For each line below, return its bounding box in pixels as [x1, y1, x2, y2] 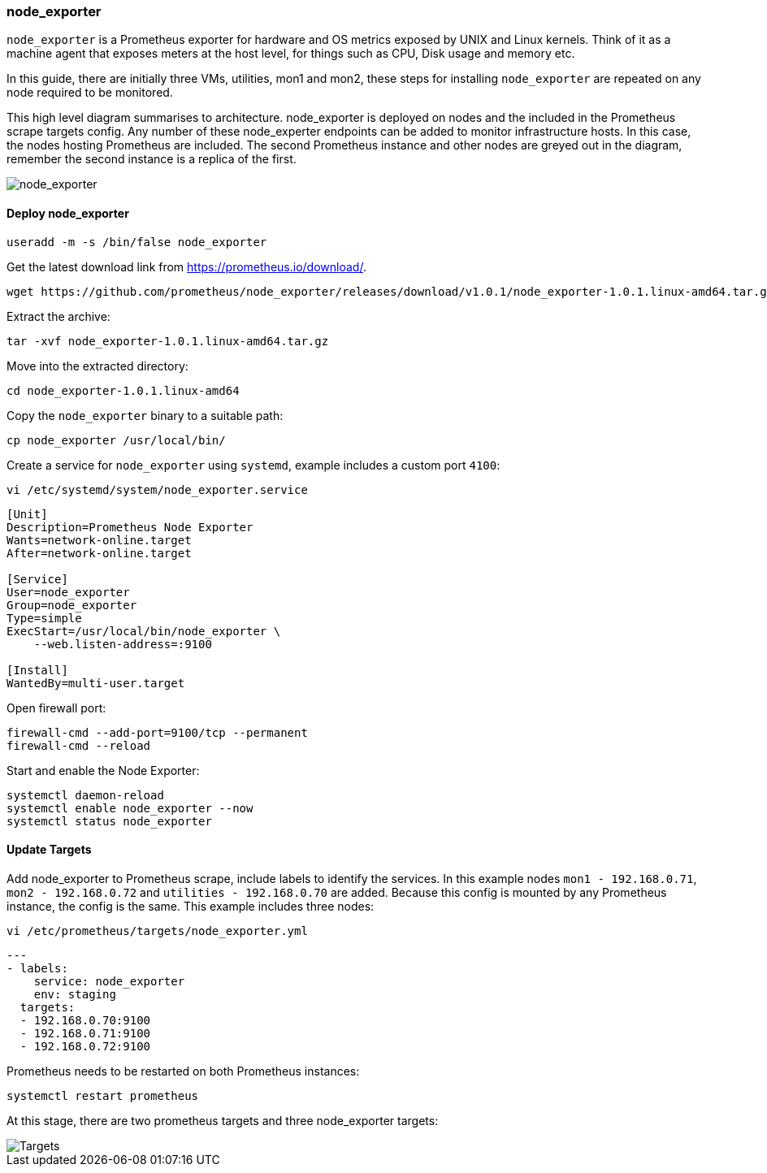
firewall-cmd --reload [6, 738, 151, 752]
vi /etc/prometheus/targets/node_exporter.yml [6, 924, 308, 937]
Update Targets [6, 842, 92, 857]
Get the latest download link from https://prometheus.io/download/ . [6, 259, 366, 274]
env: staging [33, 987, 116, 1001]
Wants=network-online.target [6, 533, 192, 547]
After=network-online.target [6, 546, 192, 560]
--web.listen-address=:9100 [33, 637, 212, 651]
